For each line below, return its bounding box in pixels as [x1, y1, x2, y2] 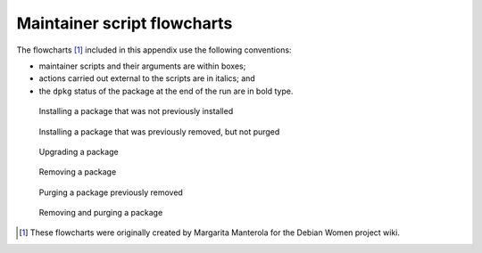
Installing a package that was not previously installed [38, 106, 234, 117]
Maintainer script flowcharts [16, 13, 233, 33]
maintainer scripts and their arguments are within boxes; [38, 61, 246, 71]
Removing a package [38, 167, 117, 177]
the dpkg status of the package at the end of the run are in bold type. [38, 86, 294, 96]
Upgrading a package [38, 146, 120, 157]
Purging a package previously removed [38, 187, 183, 198]
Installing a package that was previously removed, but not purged [38, 126, 280, 137]
